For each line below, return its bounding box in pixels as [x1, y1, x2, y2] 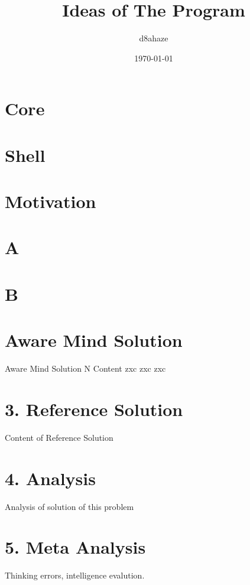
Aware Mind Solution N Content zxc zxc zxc [5, 362, 166, 375]
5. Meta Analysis [5, 535, 146, 559]
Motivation [5, 189, 96, 213]
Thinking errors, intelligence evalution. [5, 569, 145, 581]
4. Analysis [5, 466, 96, 490]
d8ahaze [139, 32, 168, 44]
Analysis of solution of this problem [5, 500, 134, 512]
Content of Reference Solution [5, 431, 113, 443]
